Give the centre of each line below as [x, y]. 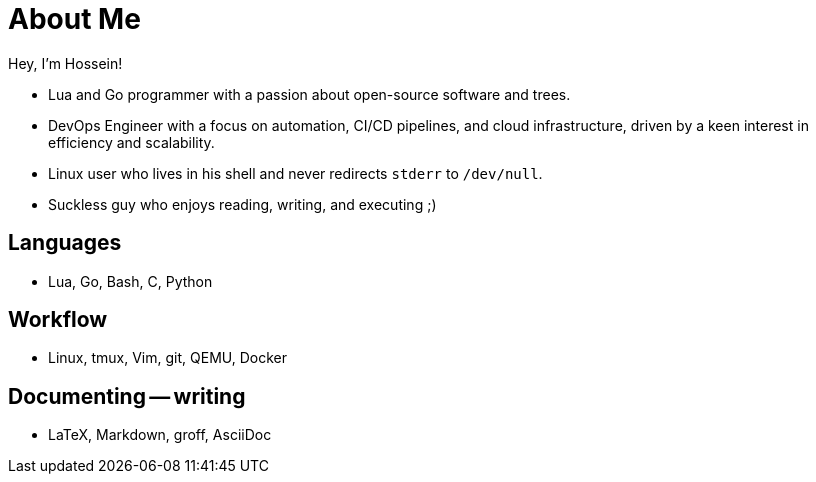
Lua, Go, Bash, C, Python [130, 281]
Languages [65, 243]
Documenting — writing [127, 396]
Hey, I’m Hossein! [65, 63]
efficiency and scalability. [131, 142]
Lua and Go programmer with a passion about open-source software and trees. [309, 94]
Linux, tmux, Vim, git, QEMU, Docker [167, 358]
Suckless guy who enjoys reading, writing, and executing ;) [242, 204]
